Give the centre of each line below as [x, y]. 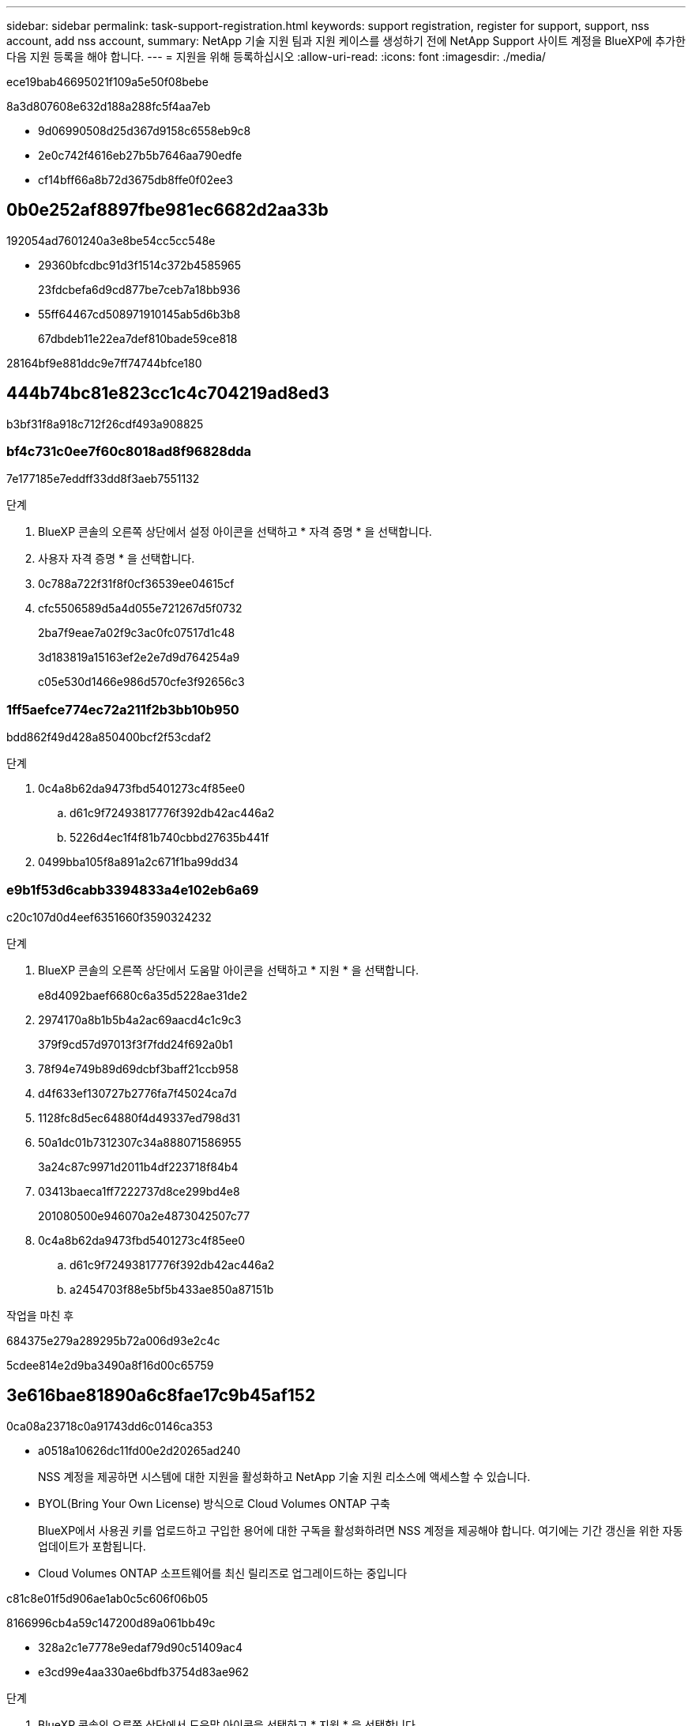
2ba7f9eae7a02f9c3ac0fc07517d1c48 [137, 633]
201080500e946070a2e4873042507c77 [144, 1215]
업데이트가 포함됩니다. [92, 1546]
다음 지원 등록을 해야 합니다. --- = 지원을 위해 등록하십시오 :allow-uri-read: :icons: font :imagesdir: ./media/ [276, 57]
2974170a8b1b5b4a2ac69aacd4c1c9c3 [140, 1019]
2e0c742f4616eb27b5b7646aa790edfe [140, 155]
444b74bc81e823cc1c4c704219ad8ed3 [168, 394]
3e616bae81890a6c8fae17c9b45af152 [161, 1396]
